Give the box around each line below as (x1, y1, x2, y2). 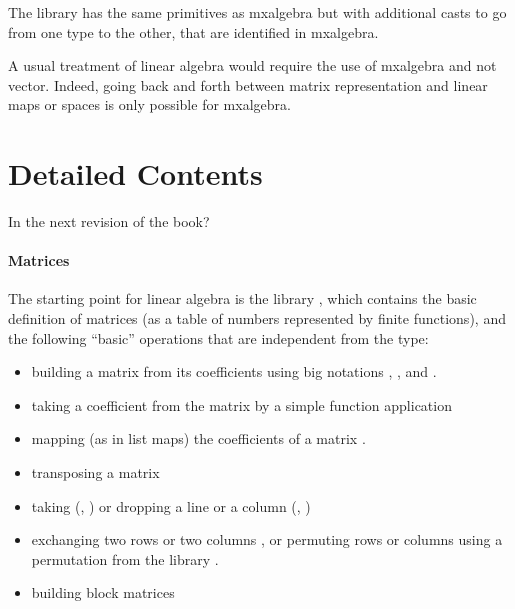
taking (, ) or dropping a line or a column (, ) (31, 495, 311, 516)
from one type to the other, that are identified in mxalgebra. (8, 21, 379, 42)
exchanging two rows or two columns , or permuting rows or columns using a (31, 529, 503, 550)
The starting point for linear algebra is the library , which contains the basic (8, 288, 477, 309)
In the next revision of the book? (8, 211, 210, 232)
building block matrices (31, 582, 175, 603)
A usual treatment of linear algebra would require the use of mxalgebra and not (8, 55, 497, 76)
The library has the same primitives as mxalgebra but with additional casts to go (8, 2, 507, 22)
